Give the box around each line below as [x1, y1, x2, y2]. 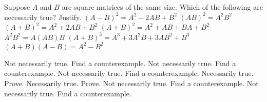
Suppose [4, 2, 30, 12]
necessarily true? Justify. [4, 11, 82, 22]
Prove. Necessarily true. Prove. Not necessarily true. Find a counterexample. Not [4, 78, 259, 89]
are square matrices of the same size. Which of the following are [62, 2, 263, 12]
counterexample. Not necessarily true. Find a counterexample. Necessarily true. [4, 68, 254, 78]
